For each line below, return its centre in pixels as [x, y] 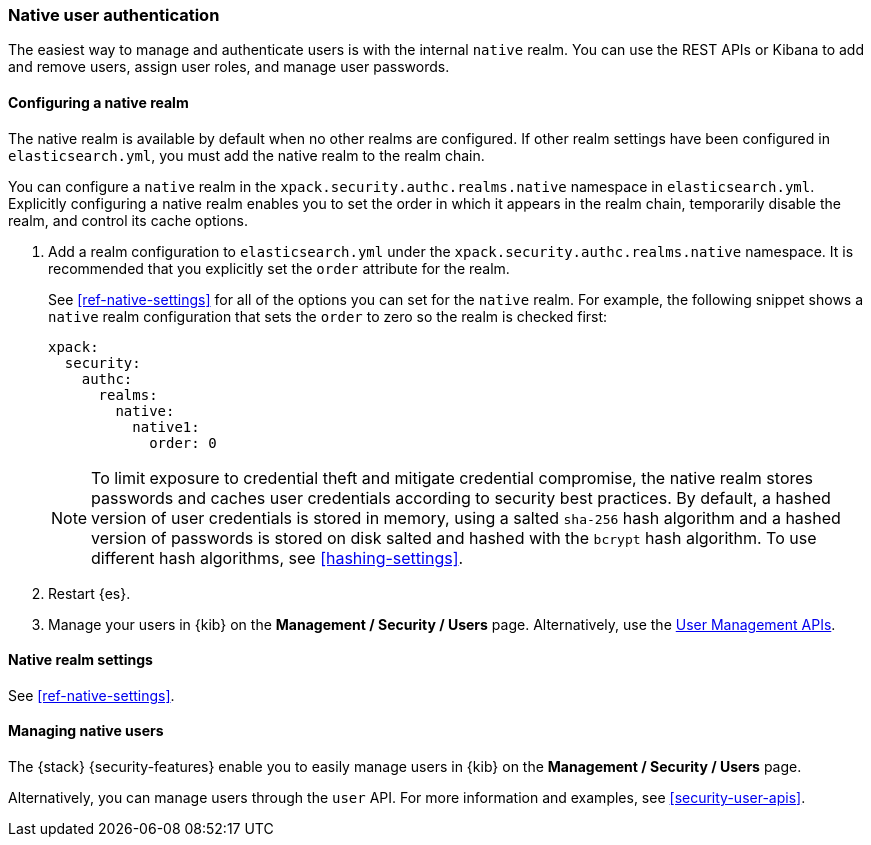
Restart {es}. [89, 593]
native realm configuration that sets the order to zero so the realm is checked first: [328, 316]
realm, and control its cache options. [128, 220]
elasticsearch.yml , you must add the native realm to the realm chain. [246, 155]
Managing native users [86, 731]
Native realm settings [80, 660]
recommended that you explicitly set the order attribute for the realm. [279, 268]
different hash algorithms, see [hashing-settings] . [277, 557]
